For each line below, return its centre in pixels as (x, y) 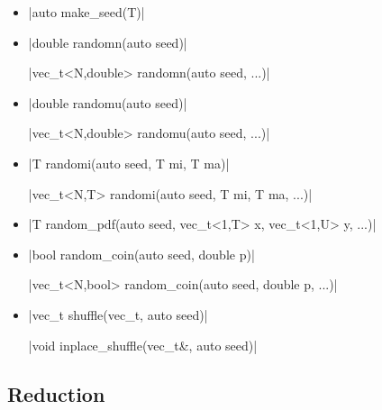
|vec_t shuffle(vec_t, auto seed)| (118, 314)
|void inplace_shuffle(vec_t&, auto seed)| (143, 345)
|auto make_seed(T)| (86, 12)
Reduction (56, 393)
